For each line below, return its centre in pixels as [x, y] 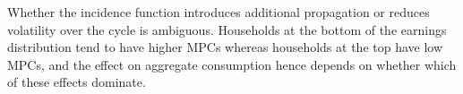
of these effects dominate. [77, 82]
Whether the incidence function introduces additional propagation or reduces [219, 12]
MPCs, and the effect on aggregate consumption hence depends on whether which [232, 64]
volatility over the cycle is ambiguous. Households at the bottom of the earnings [227, 29]
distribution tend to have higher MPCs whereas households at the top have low [225, 47]
